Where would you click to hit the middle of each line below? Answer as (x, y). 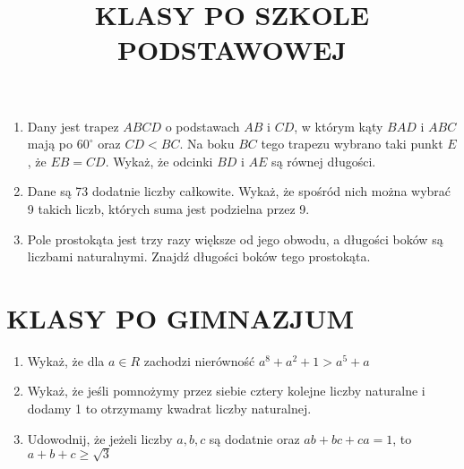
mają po (50, 144)
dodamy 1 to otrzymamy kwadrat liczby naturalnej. (169, 409)
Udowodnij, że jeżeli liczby (100, 438)
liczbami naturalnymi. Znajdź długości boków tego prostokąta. (199, 256)
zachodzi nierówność (199, 360)
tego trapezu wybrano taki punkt (352, 144)
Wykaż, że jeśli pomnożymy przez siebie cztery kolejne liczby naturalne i (226, 391)
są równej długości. (324, 161)
